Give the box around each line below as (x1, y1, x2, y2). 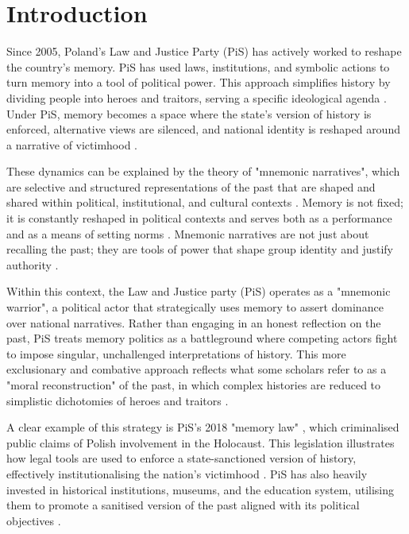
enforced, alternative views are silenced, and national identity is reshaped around (6, 121, 400, 137)
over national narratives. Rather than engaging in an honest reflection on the (6, 314, 381, 331)
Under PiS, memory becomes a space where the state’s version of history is (6, 105, 372, 122)
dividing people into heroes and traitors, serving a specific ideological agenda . (6, 89, 387, 106)
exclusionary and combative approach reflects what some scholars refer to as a (6, 361, 387, 377)
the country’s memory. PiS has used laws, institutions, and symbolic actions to (6, 58, 390, 75)
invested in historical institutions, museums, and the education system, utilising (6, 481, 395, 497)
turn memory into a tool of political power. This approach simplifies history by (6, 74, 391, 91)
